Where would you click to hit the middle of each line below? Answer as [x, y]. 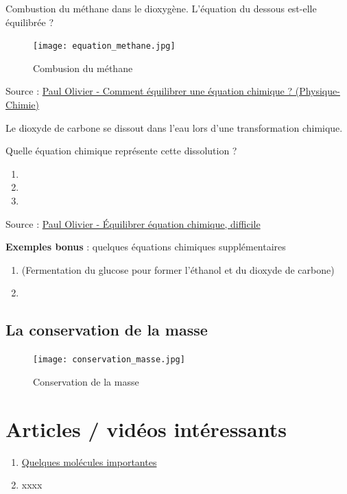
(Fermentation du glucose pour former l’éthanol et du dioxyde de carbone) [178, 269]
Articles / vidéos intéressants [146, 428]
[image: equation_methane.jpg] [104, 46]
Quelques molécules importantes [89, 461]
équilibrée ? [30, 22]
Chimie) [22, 105]
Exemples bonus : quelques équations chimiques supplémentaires [146, 247]
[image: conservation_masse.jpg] [109, 360]
